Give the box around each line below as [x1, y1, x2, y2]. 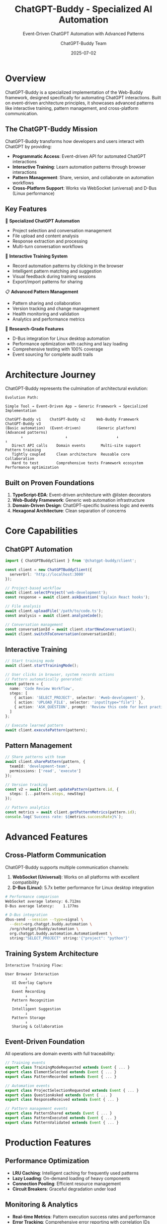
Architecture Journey [5, 369, 96, 380]
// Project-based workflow [5, 586, 61, 591]
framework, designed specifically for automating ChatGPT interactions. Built [5, 94, 161, 100]
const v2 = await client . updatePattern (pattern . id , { [5, 787, 119, 792]
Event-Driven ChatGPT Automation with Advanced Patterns [22, 30, 145, 36]
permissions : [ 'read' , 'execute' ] [9, 768, 81, 773]
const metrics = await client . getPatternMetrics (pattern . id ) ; [5, 810, 137, 815]
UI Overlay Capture [11, 980, 52, 985]
